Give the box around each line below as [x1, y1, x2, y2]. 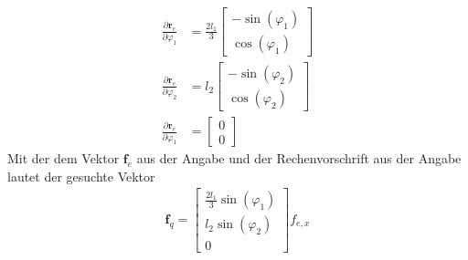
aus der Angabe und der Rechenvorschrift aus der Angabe [136, 149, 462, 168]
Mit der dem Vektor [7, 149, 120, 168]
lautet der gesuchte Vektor [7, 166, 155, 185]
